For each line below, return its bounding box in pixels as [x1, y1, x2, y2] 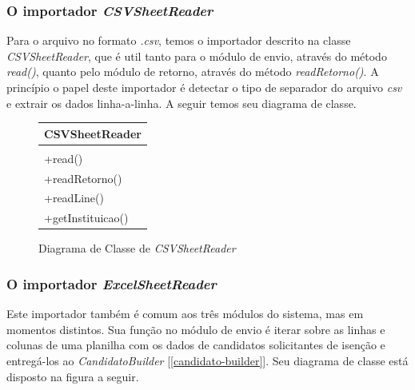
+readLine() [44, 189, 104, 206]
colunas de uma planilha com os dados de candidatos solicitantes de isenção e [6, 336, 385, 353]
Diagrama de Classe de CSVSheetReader [38, 240, 236, 257]
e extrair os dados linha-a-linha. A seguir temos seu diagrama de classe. [6, 94, 357, 111]
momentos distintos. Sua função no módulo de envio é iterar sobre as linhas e [6, 320, 385, 337]
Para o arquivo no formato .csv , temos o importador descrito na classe [6, 32, 351, 49]
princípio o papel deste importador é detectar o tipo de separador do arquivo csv [6, 79, 402, 95]
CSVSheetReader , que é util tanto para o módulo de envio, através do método [6, 47, 387, 64]
